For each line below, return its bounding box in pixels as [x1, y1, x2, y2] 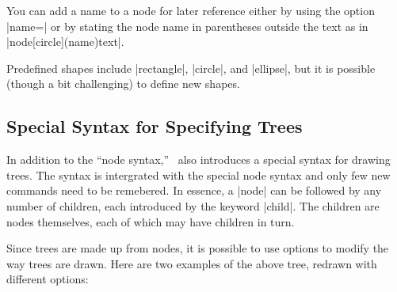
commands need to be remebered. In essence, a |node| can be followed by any [6, 182, 382, 199]
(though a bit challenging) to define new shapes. [6, 75, 240, 92]
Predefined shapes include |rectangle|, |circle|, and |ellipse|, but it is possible [6, 59, 376, 76]
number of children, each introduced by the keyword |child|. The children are [6, 197, 380, 214]
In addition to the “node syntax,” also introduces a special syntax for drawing [6, 151, 391, 168]
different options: [6, 271, 89, 287]
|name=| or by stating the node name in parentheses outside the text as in [6, 17, 368, 34]
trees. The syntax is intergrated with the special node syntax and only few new [6, 166, 391, 183]
